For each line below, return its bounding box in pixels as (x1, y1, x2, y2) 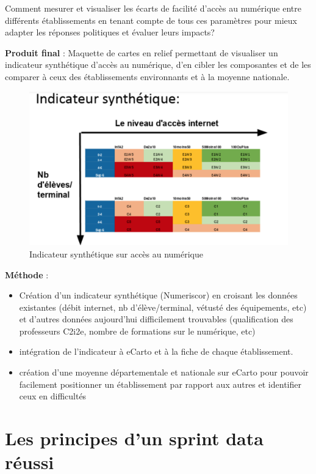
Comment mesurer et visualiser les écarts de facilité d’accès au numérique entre (5, 2, 301, 14)
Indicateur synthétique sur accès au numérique (29, 247, 204, 260)
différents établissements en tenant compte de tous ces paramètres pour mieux (5, 13, 297, 26)
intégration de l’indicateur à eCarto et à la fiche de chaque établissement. (19, 345, 293, 358)
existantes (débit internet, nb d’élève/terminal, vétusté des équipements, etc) (19, 300, 307, 313)
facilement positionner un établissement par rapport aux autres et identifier (19, 377, 301, 390)
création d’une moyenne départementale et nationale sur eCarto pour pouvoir (19, 366, 309, 379)
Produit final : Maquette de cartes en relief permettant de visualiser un (5, 46, 278, 59)
